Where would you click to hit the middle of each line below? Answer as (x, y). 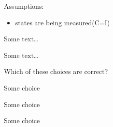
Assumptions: (24, 6)
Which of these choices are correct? (56, 71)
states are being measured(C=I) (63, 22)
